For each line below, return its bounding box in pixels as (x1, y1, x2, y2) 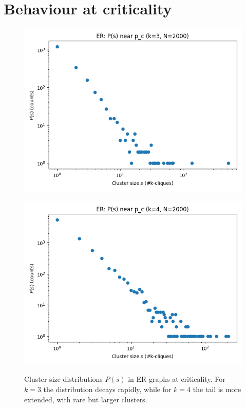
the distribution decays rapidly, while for (43, 383, 172, 394)
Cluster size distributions (24, 374, 103, 384)
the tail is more (193, 383, 241, 394)
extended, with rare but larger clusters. (24, 394, 147, 404)
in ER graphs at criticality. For (128, 374, 225, 384)
